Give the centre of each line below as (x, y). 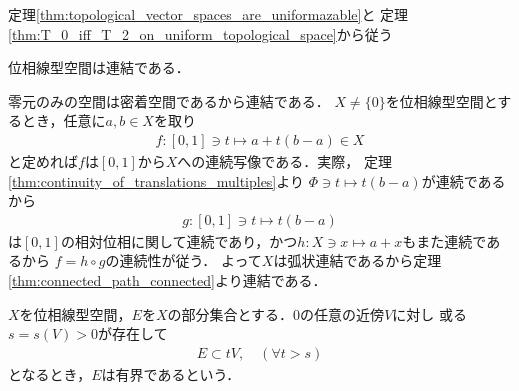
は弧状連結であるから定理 (357, 260)
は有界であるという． (171, 373)
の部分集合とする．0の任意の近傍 (276, 313)
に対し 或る (429, 313)
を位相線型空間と (441, 100)
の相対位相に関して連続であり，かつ (179, 240)
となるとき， (50, 373)
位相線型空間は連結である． (99, 67)
